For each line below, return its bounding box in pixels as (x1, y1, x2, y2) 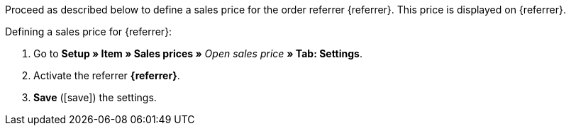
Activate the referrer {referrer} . (33, 69, 180, 81)
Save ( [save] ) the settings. (33, 91, 157, 103)
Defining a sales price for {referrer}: (5, 25, 172, 38)
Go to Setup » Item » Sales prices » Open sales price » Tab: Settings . (33, 47, 362, 59)
